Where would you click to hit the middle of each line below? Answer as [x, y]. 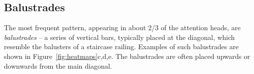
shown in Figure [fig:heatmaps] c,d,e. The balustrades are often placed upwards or [127, 56]
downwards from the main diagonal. [58, 65]
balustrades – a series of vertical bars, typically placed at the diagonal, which [119, 37]
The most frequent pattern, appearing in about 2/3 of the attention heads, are [122, 28]
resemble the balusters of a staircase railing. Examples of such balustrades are [121, 46]
